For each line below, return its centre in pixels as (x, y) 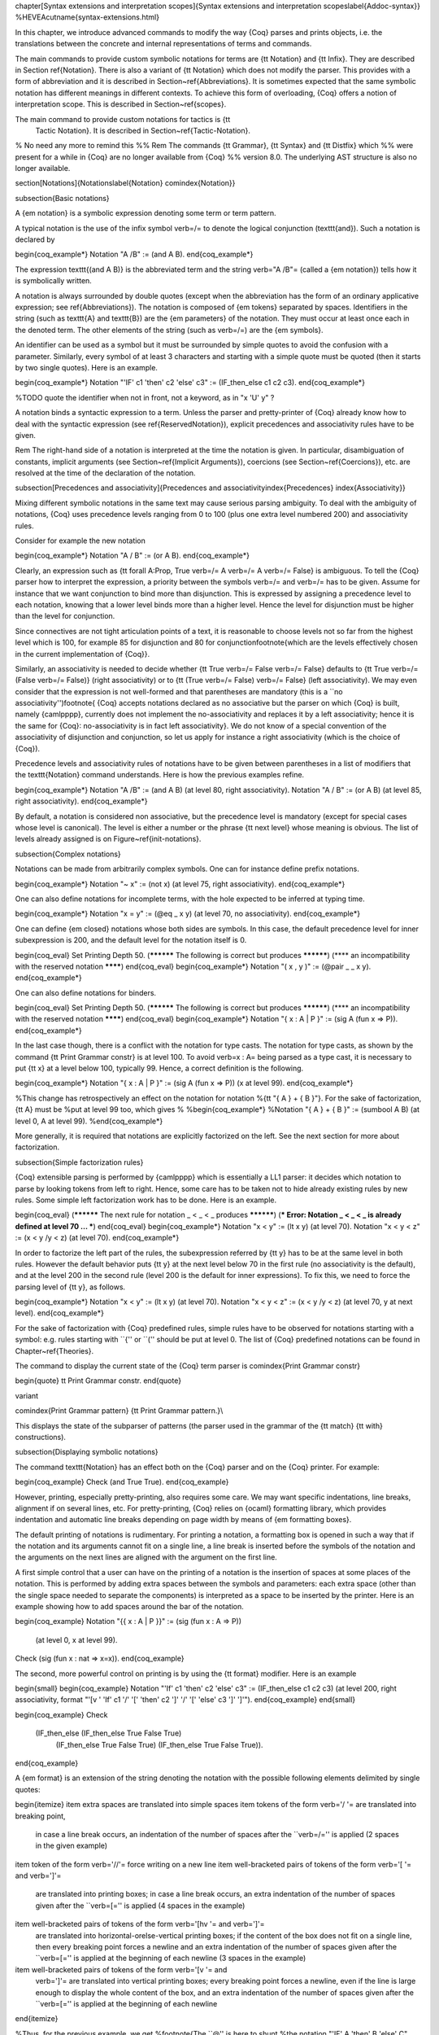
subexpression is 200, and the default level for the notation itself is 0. (131, 940)
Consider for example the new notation (80, 540)
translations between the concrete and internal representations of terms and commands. (163, 44)
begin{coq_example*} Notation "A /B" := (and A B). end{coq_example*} (134, 254)
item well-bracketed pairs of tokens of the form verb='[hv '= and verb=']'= (140, 1924)
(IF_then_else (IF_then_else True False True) (109, 1733)
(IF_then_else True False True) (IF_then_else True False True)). (159, 1744)
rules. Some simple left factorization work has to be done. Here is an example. (146, 1200)
